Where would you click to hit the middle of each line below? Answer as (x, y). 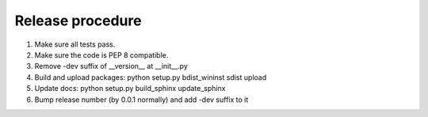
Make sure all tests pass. (75, 44)
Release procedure (78, 21)
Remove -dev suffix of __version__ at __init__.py (111, 66)
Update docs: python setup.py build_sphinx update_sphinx (130, 89)
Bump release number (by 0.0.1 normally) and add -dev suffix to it (141, 100)
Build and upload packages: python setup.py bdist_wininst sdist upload (151, 77)
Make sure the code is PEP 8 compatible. (101, 55)
